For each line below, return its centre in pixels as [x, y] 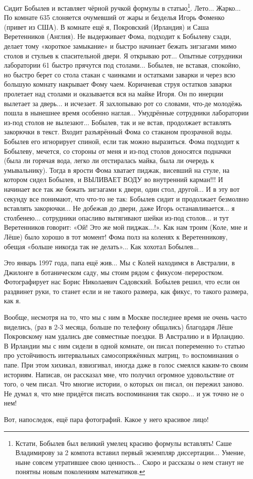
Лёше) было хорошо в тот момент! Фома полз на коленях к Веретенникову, [116, 236]
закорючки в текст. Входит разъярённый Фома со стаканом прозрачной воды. [118, 132]
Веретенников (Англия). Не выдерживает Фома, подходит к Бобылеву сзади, [117, 36]
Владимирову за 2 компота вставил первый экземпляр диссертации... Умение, [130, 452]
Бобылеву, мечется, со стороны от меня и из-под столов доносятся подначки [117, 151]
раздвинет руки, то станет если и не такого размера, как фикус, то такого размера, [126, 291]
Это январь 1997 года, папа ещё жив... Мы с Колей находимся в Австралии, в [119, 263]
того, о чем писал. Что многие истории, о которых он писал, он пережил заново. [124, 384]
